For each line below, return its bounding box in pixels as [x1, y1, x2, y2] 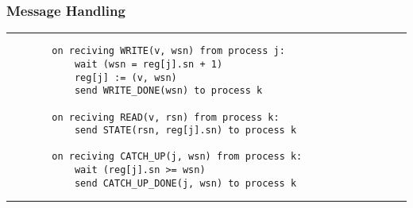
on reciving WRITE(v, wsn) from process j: [52, 45, 285, 57]
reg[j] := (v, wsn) [74, 71, 177, 83]
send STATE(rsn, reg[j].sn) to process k [74, 125, 297, 137]
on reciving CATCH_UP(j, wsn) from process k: [52, 151, 303, 163]
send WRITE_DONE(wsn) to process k [74, 85, 263, 97]
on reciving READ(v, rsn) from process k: [52, 111, 280, 123]
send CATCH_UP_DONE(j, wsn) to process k [74, 177, 297, 189]
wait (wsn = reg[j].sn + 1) [74, 58, 223, 70]
